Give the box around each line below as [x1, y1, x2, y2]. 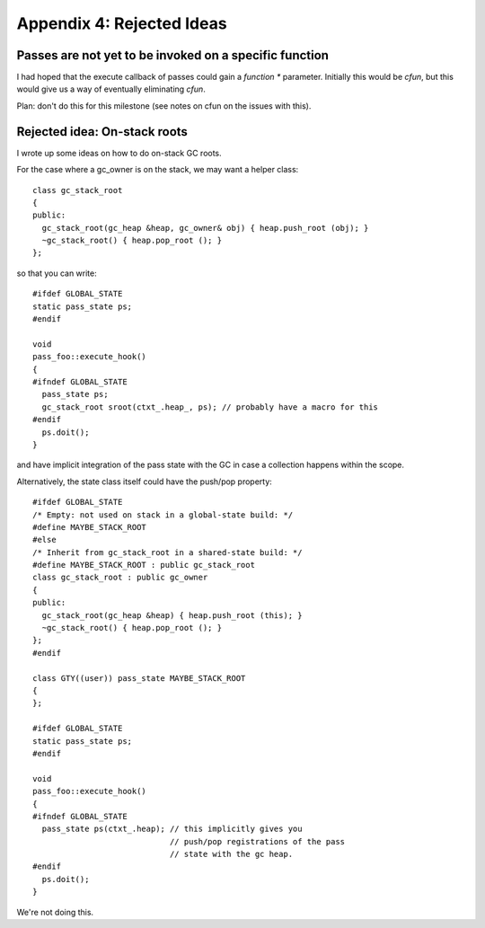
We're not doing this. [16, 906, 94, 917]
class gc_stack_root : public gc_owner [32, 572, 208, 583]
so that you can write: [16, 268, 98, 278]
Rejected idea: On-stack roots [16, 124, 189, 139]
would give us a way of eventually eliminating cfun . [16, 84, 206, 94]
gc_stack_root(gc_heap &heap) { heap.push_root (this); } [41, 610, 303, 620]
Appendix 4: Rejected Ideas [16, 13, 228, 33]
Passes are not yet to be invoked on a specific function [16, 48, 330, 63]
